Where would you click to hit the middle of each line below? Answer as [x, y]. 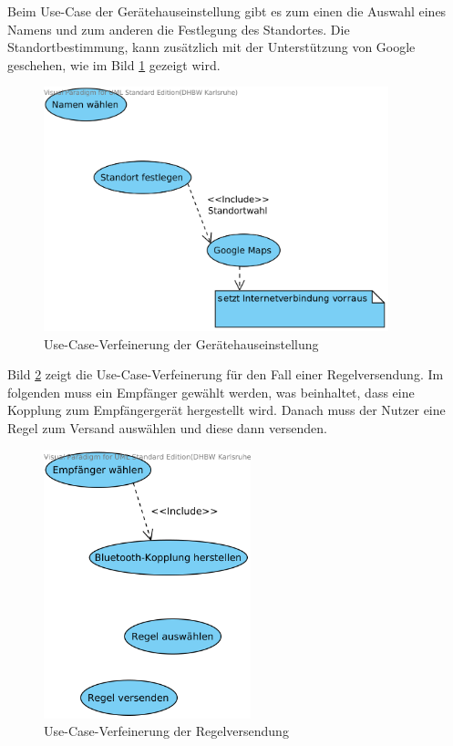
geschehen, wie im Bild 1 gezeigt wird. [114, 64]
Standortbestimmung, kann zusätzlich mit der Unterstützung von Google [211, 47]
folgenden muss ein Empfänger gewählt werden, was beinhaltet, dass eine [211, 392]
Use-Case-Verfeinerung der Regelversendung [166, 731]
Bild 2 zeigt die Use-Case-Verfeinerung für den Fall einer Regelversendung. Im [226, 374]
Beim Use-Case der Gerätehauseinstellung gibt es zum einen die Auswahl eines [227, 11]
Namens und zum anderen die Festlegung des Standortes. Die [179, 29]
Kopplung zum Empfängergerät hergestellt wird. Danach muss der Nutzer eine [226, 410]
